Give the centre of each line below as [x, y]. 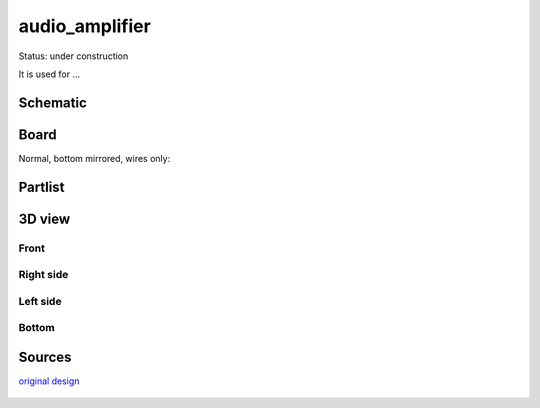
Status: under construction [73, 56]
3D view [44, 218]
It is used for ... [49, 74]
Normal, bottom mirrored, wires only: [94, 158]
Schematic [52, 102]
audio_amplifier [85, 26]
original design [49, 381]
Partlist [41, 186]
